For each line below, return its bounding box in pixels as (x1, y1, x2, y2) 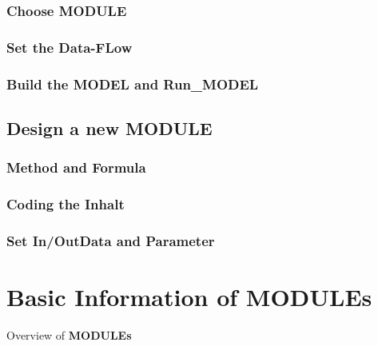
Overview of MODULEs (6, 326, 132, 343)
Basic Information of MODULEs (6, 280, 372, 313)
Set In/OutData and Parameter (6, 230, 215, 250)
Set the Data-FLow (6, 37, 133, 57)
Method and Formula (6, 157, 146, 177)
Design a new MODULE (6, 115, 213, 140)
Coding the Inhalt (6, 194, 125, 214)
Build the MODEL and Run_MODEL (6, 74, 259, 93)
